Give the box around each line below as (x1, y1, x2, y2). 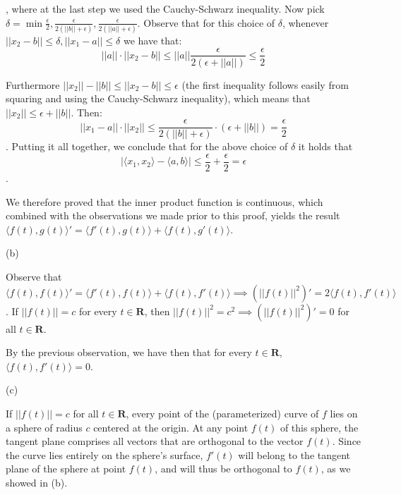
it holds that (298, 139, 353, 154)
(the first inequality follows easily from (181, 77, 349, 92)
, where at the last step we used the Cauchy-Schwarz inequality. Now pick (6, 1, 325, 16)
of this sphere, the (280, 420, 359, 434)
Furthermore (6, 77, 60, 92)
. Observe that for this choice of (137, 15, 275, 30)
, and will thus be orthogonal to (155, 461, 292, 476)
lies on (330, 406, 358, 420)
